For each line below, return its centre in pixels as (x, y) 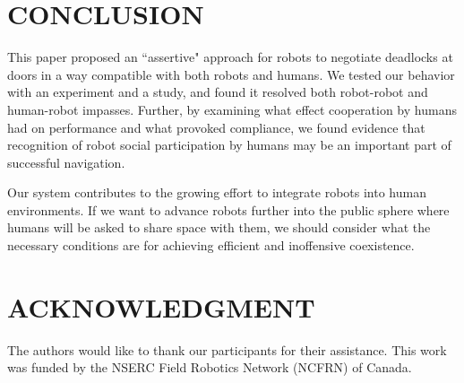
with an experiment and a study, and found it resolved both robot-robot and (218, 92)
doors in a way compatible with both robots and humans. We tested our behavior (231, 74)
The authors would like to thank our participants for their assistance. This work (227, 349)
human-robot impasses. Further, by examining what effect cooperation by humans (232, 109)
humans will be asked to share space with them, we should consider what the (219, 227)
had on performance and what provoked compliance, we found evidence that (216, 127)
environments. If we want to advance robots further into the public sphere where (228, 209)
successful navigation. (66, 162)
